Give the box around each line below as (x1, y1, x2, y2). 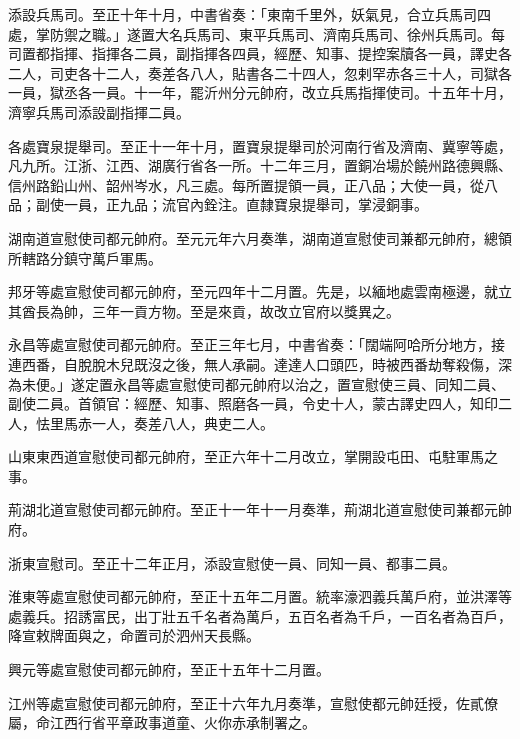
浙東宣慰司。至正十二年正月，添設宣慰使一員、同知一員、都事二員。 (8, 552, 456, 573)
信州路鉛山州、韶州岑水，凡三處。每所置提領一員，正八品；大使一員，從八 (8, 174, 498, 195)
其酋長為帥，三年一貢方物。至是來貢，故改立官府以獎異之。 (8, 300, 400, 321)
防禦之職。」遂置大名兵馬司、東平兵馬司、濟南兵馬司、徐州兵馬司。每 (49, 23, 505, 44)
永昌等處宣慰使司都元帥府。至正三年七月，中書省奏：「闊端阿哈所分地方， (8, 334, 491, 355)
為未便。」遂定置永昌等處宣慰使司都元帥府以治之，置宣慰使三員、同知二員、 (8, 373, 505, 394)
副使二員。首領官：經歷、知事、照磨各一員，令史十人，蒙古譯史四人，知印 (8, 393, 498, 414)
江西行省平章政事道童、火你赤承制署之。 (49, 712, 316, 733)
